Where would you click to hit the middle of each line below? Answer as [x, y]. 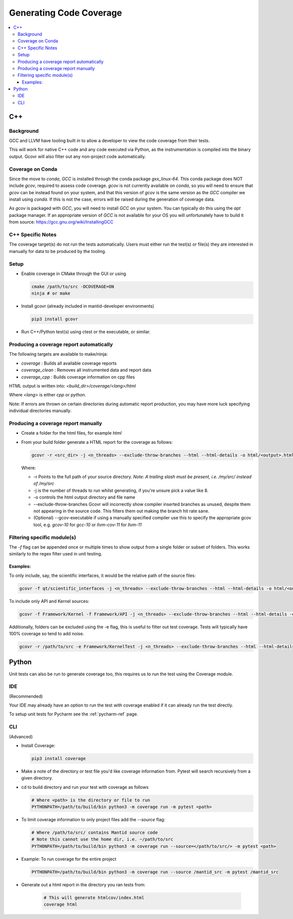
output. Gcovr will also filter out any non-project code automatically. [77, 156]
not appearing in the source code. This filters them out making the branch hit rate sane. [121, 511]
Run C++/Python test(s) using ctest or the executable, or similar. [86, 332]
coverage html [61, 905]
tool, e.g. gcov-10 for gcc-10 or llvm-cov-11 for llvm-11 [87, 525]
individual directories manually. [40, 411]
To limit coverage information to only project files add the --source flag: [93, 820]
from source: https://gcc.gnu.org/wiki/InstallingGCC [61, 222]
